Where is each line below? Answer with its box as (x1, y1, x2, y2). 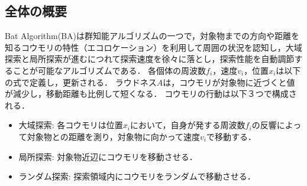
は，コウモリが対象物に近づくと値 (163, 76, 295, 88)
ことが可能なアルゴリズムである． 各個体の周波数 (12, 64, 206, 76)
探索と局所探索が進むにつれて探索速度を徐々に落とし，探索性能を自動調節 (5, 53, 295, 65)
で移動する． (206, 130, 256, 142)
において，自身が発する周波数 (130, 119, 245, 131)
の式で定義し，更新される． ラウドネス (5, 76, 157, 88)
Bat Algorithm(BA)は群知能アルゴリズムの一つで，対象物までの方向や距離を (5, 30, 300, 42)
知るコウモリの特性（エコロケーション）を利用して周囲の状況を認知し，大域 (5, 41, 302, 53)
